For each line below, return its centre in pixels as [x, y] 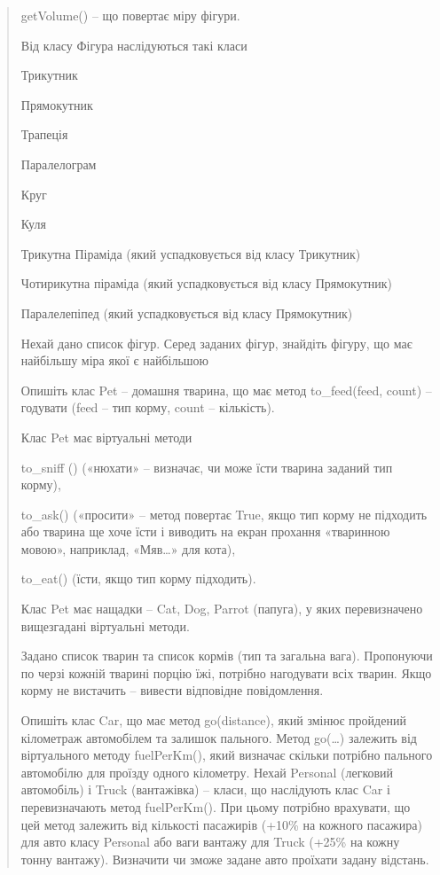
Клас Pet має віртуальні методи [106, 437]
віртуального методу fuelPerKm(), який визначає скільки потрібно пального [227, 755]
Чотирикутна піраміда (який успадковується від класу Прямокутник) [207, 283]
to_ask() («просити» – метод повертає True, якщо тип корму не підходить [224, 514]
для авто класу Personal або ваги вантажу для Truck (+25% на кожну [210, 842]
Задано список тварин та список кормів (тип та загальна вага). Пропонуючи [227, 656]
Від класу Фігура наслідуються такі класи [134, 45]
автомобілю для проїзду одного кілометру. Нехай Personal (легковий [207, 772]
